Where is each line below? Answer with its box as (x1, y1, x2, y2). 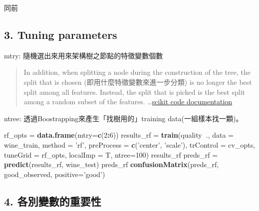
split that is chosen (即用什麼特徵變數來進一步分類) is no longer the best (23, 76, 252, 87)
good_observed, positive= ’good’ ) (4, 169, 105, 179)
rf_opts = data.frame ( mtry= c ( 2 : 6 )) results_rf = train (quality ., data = (4, 130, 234, 140)
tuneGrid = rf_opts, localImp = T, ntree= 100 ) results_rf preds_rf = (4, 149, 218, 160)
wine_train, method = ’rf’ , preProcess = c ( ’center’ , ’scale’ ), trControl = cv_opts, (4, 139, 256, 150)
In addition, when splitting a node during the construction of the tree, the (23, 67, 251, 77)
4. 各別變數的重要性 (4, 193, 101, 209)
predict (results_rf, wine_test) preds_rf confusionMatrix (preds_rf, (4, 159, 219, 170)
